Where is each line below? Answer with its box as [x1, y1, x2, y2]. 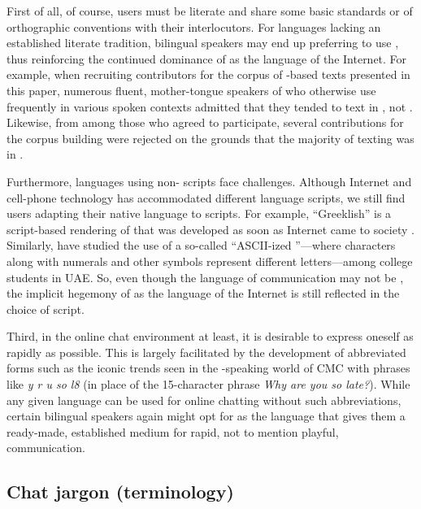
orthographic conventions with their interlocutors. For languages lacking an [7, 18, 381, 35]
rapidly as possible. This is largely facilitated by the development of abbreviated [7, 343, 406, 360]
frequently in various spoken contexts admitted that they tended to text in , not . [7, 98, 413, 115]
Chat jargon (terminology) [7, 479, 234, 504]
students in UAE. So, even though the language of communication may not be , [7, 268, 404, 285]
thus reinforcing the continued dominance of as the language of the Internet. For [7, 50, 407, 67]
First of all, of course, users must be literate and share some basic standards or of [7, 2, 413, 19]
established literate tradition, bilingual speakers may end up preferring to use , [7, 34, 399, 51]
